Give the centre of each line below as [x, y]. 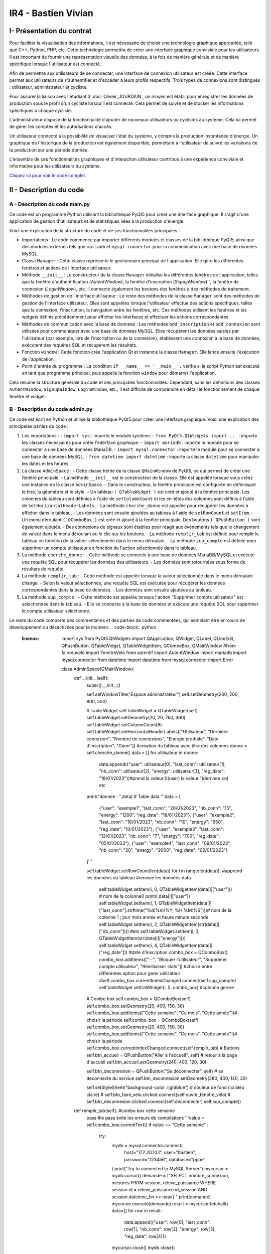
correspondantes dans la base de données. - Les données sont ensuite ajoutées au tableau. [117, 590]
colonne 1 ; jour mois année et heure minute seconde [154, 917]
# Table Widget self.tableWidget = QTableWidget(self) [142, 711]
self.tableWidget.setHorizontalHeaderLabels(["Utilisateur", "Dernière [157, 732]
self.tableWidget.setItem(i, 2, [129, 924]
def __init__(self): [91, 678]
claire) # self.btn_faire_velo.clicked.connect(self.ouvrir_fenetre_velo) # [159, 1094]
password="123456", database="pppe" [165, 1159]
